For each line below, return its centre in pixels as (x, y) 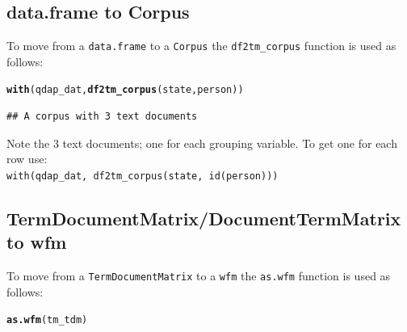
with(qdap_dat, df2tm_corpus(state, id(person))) (143, 176)
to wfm (37, 242)
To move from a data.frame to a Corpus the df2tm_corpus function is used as (201, 46)
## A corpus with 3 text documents (102, 117)
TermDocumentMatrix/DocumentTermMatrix (204, 218)
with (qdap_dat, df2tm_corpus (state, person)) (125, 90)
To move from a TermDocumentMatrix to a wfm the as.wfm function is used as (199, 276)
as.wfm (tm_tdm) (47, 320)
